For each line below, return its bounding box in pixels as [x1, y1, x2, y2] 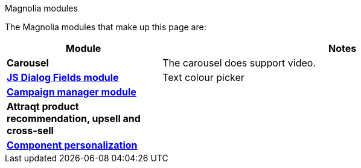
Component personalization [7, 139, 138, 151]
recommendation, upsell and [7, 112, 141, 124]
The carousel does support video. [162, 57, 316, 69]
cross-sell [7, 124, 54, 137]
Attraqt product [7, 100, 79, 112]
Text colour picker [162, 71, 244, 83]
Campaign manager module [7, 86, 136, 98]
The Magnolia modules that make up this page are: [5, 22, 206, 32]
